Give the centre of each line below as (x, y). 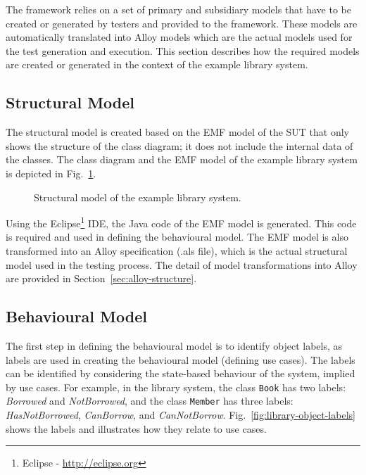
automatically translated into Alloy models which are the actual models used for (179, 37)
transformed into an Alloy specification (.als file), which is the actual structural (177, 250)
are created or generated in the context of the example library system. (157, 64)
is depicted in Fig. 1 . (51, 173)
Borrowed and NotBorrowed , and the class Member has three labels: (150, 401)
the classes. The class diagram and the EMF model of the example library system (182, 159)
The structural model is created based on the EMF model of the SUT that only (178, 132)
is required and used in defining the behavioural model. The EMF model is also (177, 237)
